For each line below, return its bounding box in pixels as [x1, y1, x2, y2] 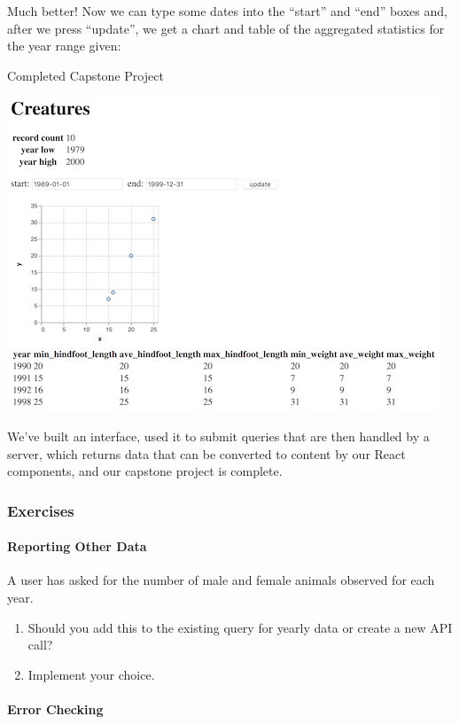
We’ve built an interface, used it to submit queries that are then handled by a [7, 426, 430, 445]
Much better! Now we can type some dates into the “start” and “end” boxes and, [7, 2, 447, 19]
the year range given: [7, 36, 121, 55]
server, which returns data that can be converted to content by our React [7, 444, 406, 463]
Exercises [7, 499, 74, 521]
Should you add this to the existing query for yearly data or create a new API [27, 618, 453, 636]
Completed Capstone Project [7, 66, 164, 84]
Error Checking [7, 699, 104, 718]
